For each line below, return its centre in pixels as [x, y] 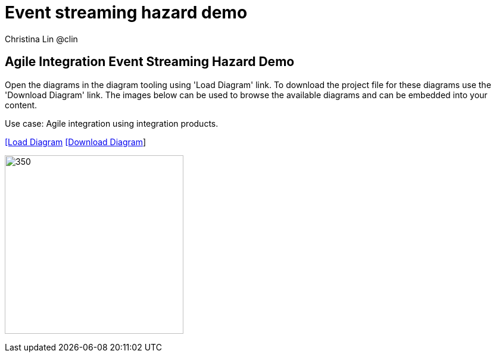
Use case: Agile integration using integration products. [112, 123]
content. [21, 105]
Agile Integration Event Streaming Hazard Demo [150, 62]
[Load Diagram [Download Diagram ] [76, 142]
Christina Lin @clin [41, 39]
